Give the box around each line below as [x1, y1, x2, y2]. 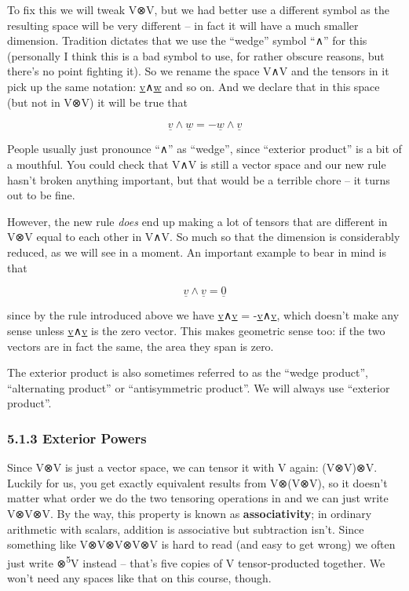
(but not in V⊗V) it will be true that [7, 93, 188, 110]
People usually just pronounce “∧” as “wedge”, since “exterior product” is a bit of [7, 140, 402, 157]
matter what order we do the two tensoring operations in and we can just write [7, 490, 389, 506]
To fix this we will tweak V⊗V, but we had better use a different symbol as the [7, 2, 389, 17]
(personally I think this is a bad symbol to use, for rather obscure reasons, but [7, 47, 385, 64]
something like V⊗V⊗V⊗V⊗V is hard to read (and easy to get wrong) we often [7, 536, 396, 553]
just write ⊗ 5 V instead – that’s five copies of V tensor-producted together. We [7, 552, 385, 571]
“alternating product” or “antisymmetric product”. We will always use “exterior [7, 379, 390, 396]
